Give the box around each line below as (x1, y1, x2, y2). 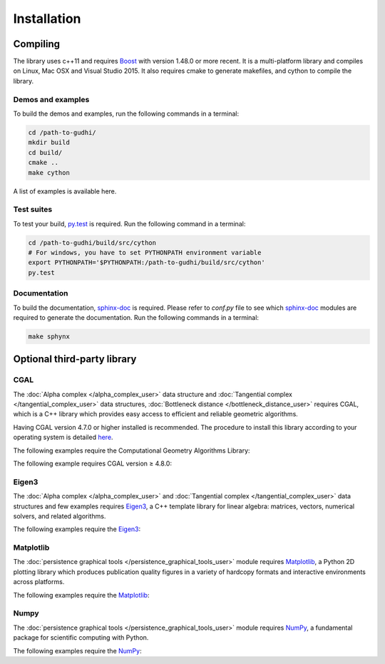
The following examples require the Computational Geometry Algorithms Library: (13, 446, 250, 455)
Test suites (13, 204, 53, 214)
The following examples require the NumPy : (13, 646, 142, 655)
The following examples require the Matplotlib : (13, 590, 150, 599)
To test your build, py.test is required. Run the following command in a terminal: (13, 219, 246, 228)
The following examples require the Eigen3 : (13, 525, 141, 533)
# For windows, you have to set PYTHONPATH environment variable (28, 248, 262, 257)
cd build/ (28, 149, 63, 156)
